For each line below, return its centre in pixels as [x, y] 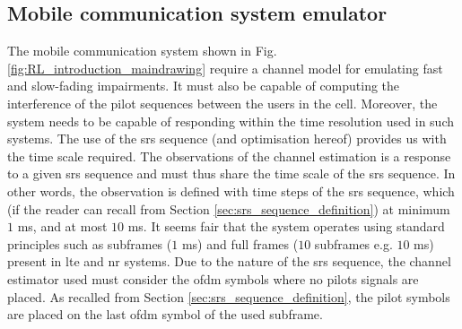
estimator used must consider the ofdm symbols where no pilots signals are [213, 278]
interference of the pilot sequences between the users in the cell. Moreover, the [222, 103]
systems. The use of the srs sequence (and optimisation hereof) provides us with [227, 139]
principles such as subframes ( [90, 243]
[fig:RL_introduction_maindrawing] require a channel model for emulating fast [225, 68]
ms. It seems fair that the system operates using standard [286, 226]
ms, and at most [62, 226]
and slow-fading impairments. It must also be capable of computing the [204, 86]
